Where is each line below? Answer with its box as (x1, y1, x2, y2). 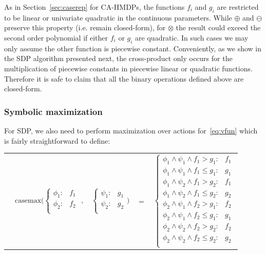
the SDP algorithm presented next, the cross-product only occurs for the (4, 53, 233, 64)
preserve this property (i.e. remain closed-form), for (4, 22, 166, 33)
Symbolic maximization (4, 105, 103, 118)
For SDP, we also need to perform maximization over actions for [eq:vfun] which (4, 125, 258, 135)
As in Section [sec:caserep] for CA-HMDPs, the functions (4, 2, 185, 12)
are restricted (217, 2, 259, 12)
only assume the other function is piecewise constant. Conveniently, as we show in (4, 43, 262, 53)
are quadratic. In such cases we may (135, 32, 249, 43)
